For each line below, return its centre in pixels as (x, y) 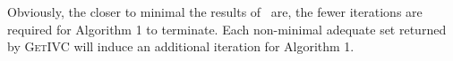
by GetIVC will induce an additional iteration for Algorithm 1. (181, 46)
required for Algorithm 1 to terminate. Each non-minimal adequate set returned (227, 29)
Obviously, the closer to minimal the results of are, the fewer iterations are (215, 11)
